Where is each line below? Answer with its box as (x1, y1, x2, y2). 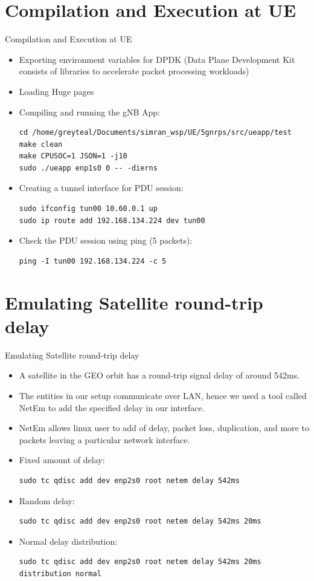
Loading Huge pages (19, 85, 94, 97)
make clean (19, 140, 63, 149)
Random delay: (19, 494, 75, 507)
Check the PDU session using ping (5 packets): (19, 234, 193, 247)
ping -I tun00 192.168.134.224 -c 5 (19, 256, 167, 265)
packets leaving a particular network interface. (19, 433, 190, 446)
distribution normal (19, 569, 101, 578)
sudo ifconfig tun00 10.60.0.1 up (19, 204, 158, 213)
